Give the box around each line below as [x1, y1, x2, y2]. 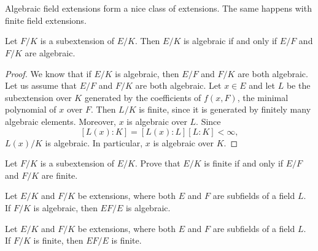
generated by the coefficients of [84, 91, 201, 103]
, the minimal [237, 91, 289, 103]
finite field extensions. [5, 13, 87, 26]
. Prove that [134, 157, 180, 170]
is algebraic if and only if [183, 34, 277, 47]
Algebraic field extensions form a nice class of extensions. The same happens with [5, 2, 312, 15]
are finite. [41, 168, 78, 181]
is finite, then [33, 234, 83, 247]
